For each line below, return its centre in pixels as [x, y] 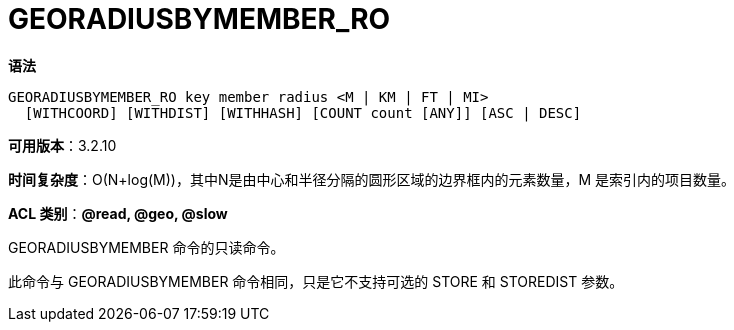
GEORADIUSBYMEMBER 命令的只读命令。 [146, 247]
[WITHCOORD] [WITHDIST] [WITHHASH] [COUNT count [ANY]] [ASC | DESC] [303, 112]
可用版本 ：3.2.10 [62, 145]
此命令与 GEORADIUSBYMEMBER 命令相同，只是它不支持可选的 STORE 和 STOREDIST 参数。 [316, 281]
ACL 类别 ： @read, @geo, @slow [118, 213]
